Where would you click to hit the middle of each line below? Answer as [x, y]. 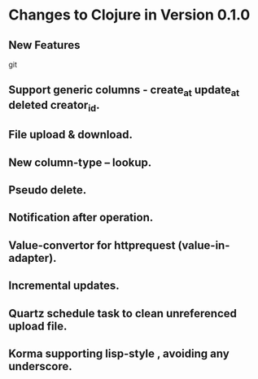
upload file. [38, 326]
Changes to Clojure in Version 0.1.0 [129, 15]
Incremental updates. [64, 286]
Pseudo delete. [48, 190]
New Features [44, 45]
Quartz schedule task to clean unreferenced [123, 314]
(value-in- [204, 245]
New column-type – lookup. [80, 162]
